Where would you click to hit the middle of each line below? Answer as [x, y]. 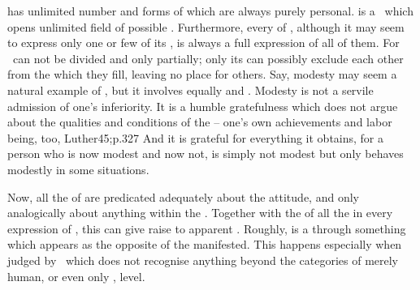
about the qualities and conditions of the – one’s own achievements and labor [200, 122]
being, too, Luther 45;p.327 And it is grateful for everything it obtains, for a [196, 137]
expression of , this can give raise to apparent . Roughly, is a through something [207, 228]
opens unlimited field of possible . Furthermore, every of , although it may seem [206, 26]
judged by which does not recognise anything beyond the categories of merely [203, 260]
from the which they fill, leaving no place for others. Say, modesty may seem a [202, 74]
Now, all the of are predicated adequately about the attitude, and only [183, 196]
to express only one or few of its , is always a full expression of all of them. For [204, 43]
